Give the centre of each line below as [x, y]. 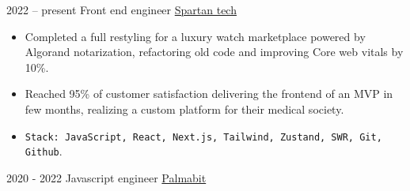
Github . [44, 151]
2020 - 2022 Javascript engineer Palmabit [106, 177]
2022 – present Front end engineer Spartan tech [121, 9]
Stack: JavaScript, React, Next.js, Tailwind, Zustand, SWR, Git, [203, 137]
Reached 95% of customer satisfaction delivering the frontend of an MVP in [209, 94]
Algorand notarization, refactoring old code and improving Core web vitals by [214, 52]
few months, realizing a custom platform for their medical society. [184, 109]
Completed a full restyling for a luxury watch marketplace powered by [195, 36]
